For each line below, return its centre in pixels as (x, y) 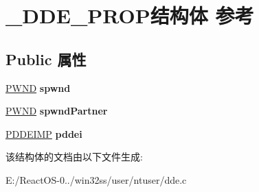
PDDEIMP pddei (44, 133)
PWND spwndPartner (57, 111)
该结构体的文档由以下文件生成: (74, 157)
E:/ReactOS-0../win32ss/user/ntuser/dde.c (96, 179)
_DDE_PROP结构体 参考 (130, 15)
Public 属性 (46, 59)
